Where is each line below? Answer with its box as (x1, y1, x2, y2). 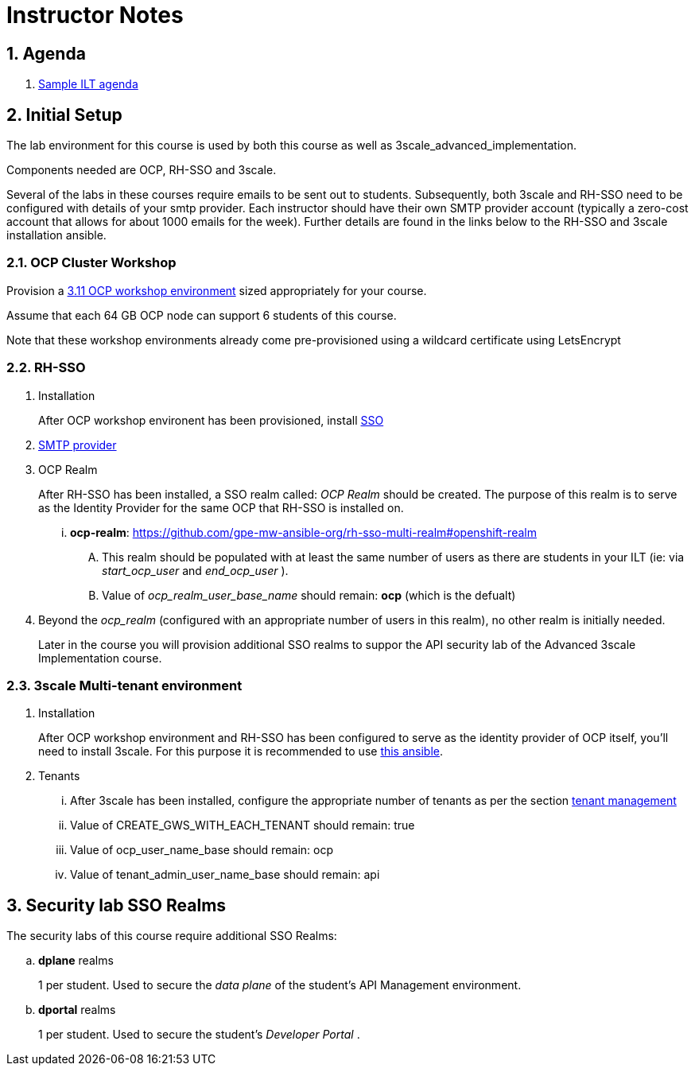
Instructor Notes (6, 2, 184, 29)
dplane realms (38, 954, 114, 968)
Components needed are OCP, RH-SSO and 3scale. (6, 163, 277, 177)
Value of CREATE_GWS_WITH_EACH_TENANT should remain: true (70, 818, 415, 833)
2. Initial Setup (6, 104, 122, 125)
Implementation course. (38, 651, 162, 665)
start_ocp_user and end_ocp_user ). (102, 563, 289, 577)
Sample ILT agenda (38, 77, 138, 91)
